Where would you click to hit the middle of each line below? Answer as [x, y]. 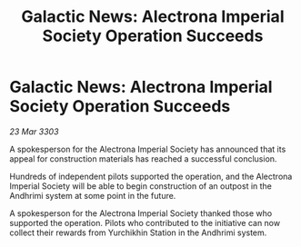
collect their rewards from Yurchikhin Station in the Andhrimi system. [138, 232]
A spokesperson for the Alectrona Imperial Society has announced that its [148, 149]
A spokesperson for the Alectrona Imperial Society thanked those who [141, 213]
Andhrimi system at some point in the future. [93, 195]
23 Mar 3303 [34, 131]
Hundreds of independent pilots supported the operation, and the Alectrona [151, 176]
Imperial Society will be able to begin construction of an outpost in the [141, 186]
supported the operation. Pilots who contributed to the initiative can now [145, 222]
